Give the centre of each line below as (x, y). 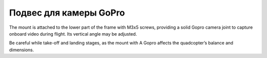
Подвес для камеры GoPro (67, 13)
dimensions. (22, 50)
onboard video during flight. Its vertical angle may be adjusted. (73, 34)
